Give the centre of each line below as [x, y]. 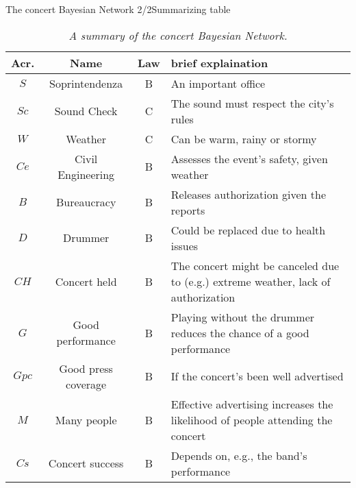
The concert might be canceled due [255, 265]
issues [185, 245]
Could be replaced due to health [248, 230]
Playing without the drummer [243, 317]
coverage [86, 384]
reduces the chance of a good [240, 332]
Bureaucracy [86, 202]
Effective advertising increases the [252, 404]
